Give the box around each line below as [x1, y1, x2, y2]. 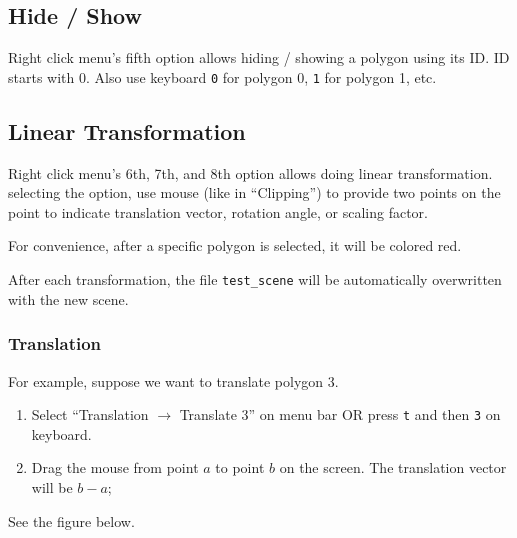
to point [215, 457, 265, 478]
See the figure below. [8, 510, 135, 531]
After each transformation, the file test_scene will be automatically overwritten [8, 269, 502, 290]
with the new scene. [8, 288, 129, 309]
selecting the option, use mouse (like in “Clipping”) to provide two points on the [8, 182, 501, 203]
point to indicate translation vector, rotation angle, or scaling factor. [8, 201, 428, 222]
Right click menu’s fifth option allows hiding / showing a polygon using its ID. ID [8, 47, 510, 68]
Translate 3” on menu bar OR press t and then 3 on [179, 404, 501, 425]
